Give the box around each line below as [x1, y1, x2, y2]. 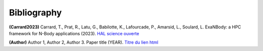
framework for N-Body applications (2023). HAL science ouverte [9, 30, 139, 36]
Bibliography [9, 7, 62, 18]
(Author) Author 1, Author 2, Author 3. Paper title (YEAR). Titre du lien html [9, 39, 158, 45]
